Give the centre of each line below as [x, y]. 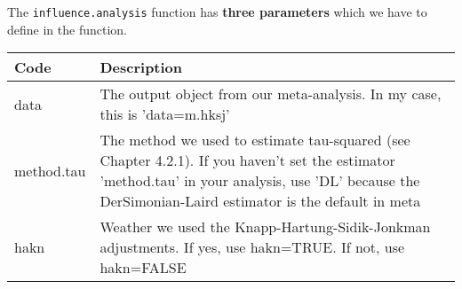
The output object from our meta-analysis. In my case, [271, 94]
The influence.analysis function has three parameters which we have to [217, 12]
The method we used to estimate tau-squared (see [255, 140]
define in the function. [67, 29]
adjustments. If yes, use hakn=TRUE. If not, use [252, 247]
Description [141, 67]
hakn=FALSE [143, 268]
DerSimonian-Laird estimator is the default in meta [260, 201]
